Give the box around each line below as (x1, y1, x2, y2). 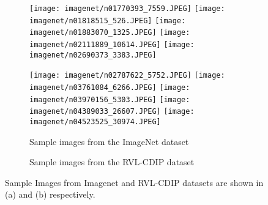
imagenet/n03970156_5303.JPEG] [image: (29, 95, 190, 104)
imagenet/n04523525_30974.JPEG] (29, 117, 161, 126)
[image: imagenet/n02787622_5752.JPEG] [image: (29, 71, 225, 80)
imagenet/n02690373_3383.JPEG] (29, 50, 157, 59)
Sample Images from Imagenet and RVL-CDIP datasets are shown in (5, 176, 264, 188)
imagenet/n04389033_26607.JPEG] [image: (29, 107, 195, 116)
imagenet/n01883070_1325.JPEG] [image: (29, 28, 190, 37)
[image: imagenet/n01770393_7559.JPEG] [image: (29, 4, 225, 13)
